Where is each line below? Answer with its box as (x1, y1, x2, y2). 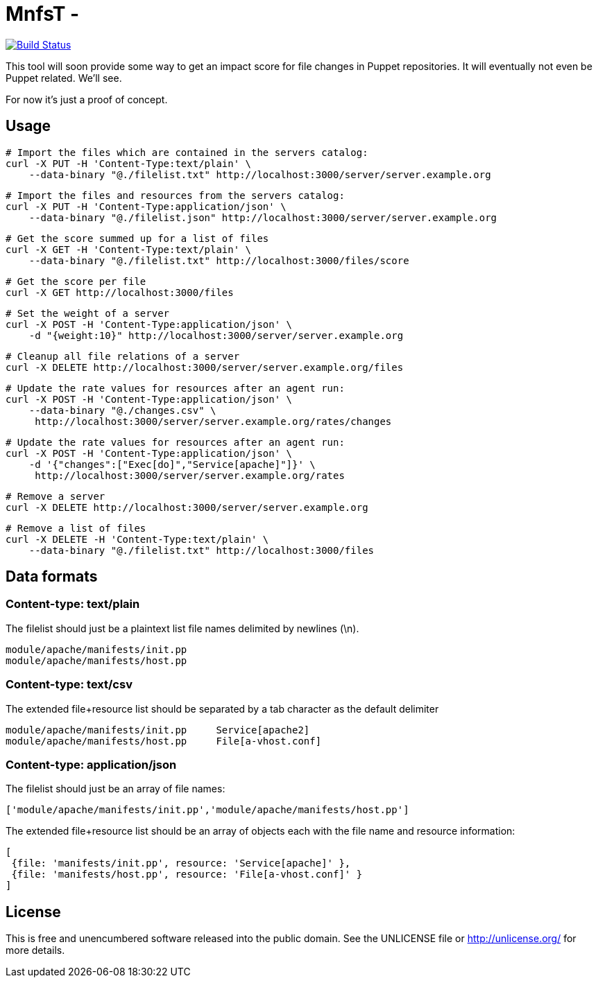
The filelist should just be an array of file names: (6, 783, 225, 795)
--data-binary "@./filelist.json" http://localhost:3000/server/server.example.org (28, 211, 497, 223)
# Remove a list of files (6, 522, 146, 534)
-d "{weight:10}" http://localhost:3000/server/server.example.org (28, 329, 404, 341)
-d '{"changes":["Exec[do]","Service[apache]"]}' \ (28, 458, 316, 470)
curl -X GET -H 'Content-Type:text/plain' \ (6, 243, 252, 255)
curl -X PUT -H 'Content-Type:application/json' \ (6, 200, 287, 212)
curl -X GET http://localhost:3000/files (6, 286, 234, 298)
